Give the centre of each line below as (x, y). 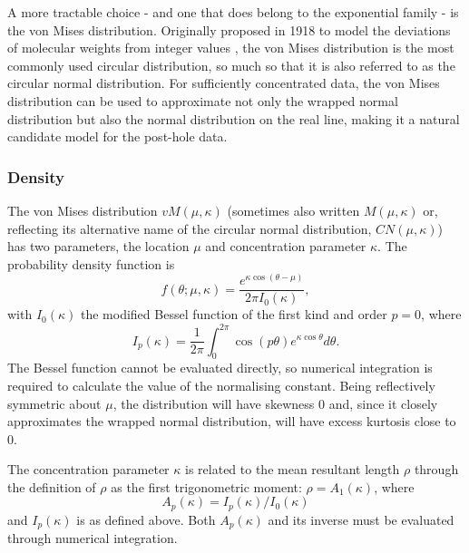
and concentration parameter (286, 246)
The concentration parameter (88, 469)
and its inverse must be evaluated (361, 519)
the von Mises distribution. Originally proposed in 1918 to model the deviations (229, 29)
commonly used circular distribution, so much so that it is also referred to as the (231, 65)
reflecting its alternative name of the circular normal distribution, (190, 228)
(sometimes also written (293, 210)
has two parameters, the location (98, 246)
